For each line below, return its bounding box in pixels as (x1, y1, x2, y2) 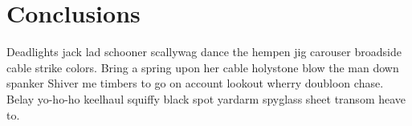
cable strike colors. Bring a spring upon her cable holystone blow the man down (6, 59, 399, 75)
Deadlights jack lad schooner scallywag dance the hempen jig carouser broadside (6, 43, 402, 60)
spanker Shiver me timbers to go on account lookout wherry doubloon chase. (6, 75, 384, 91)
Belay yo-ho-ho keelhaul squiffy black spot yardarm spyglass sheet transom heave (6, 90, 406, 107)
